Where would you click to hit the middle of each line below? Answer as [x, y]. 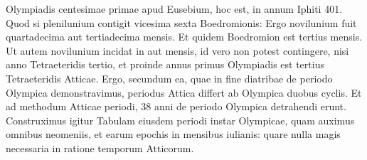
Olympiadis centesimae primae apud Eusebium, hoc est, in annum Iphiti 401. [174, 9]
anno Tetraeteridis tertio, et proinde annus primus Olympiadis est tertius [165, 64]
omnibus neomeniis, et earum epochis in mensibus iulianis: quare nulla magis [173, 134]
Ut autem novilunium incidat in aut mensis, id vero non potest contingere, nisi [177, 50]
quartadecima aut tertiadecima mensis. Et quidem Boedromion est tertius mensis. [184, 37]
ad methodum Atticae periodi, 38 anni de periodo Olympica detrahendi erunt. [176, 106]
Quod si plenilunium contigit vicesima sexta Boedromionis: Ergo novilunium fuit [181, 22]
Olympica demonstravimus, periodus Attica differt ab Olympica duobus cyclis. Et [184, 92]
